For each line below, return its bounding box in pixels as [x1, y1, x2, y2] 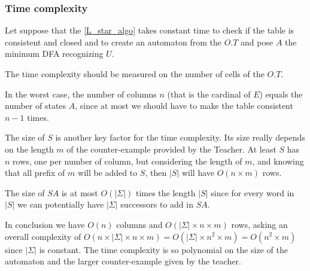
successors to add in [120, 198, 193, 211]
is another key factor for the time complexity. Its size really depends [55, 131, 305, 144]
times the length [135, 186, 196, 199]
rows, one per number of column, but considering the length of [13, 154, 242, 167]
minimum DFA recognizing [5, 47, 104, 60]
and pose [241, 35, 273, 48]
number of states [5, 99, 66, 112]
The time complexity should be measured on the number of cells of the [5, 68, 265, 80]
